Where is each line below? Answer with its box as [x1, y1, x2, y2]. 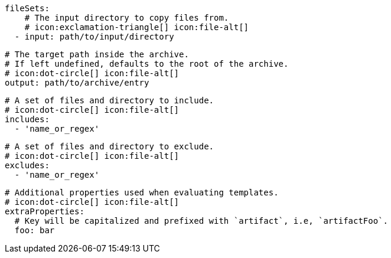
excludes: [5, 161, 50, 170]
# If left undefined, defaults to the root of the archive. [5, 59, 289, 68]
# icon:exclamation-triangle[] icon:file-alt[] [24, 22, 249, 32]
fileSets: [5, 4, 50, 13]
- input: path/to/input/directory [14, 32, 174, 41]
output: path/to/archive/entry [5, 78, 149, 87]
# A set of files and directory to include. [5, 96, 214, 105]
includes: [5, 115, 50, 124]
